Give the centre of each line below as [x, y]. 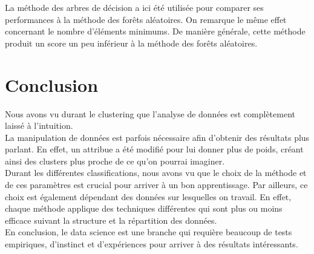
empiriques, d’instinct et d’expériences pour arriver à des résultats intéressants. [152, 244]
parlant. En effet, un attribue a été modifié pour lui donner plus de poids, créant [154, 149]
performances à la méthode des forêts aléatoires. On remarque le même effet [146, 19]
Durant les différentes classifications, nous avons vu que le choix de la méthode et [156, 173]
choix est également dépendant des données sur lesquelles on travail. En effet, [148, 196]
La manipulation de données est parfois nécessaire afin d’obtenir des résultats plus [157, 137]
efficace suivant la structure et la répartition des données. [111, 220]
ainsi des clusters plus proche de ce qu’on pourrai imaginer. [115, 161]
